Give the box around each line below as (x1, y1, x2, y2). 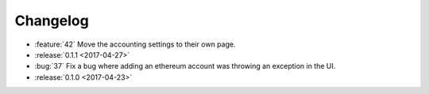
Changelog (14, 12, 89, 29)
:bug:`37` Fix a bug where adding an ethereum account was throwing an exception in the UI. (34, 62, 336, 71)
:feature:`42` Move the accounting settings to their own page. (34, 39, 236, 49)
